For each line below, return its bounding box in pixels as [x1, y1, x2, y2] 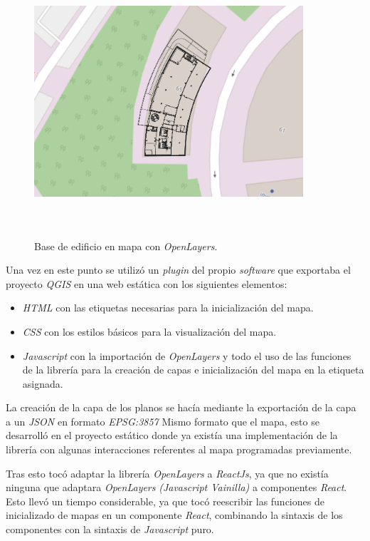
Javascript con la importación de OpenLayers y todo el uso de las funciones [22, 348, 351, 363]
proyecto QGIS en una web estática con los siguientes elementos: [6, 276, 287, 291]
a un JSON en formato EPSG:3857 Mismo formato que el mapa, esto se [6, 413, 319, 428]
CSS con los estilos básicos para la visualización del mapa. [22, 324, 277, 339]
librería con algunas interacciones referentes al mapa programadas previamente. [6, 442, 352, 457]
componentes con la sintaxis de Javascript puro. [6, 522, 214, 537]
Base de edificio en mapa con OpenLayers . [34, 238, 218, 253]
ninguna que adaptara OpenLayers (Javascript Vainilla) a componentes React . [6, 480, 347, 495]
